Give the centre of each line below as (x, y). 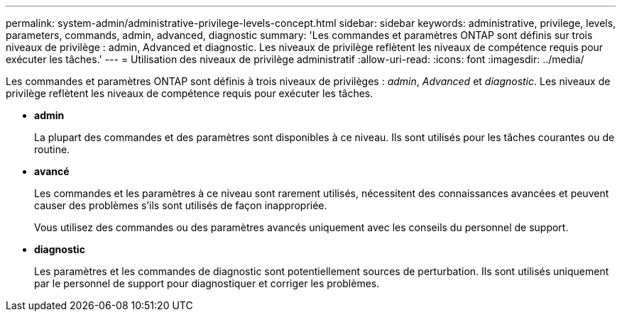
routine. (52, 149)
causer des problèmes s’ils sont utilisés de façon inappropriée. (181, 205)
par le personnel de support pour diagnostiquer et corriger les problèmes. (207, 283)
